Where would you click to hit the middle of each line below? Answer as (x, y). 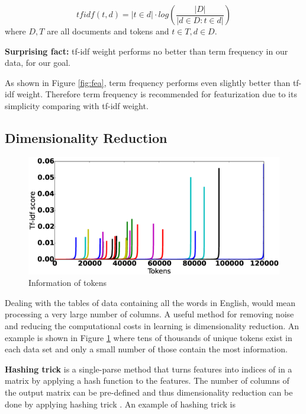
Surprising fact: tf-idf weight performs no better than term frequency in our (146, 51)
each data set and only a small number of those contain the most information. (146, 349)
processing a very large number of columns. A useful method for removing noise (149, 314)
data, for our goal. (38, 63)
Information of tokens (67, 283)
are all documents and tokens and (108, 31)
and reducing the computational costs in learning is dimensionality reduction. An (152, 326)
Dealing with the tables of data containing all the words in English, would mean (150, 302)
